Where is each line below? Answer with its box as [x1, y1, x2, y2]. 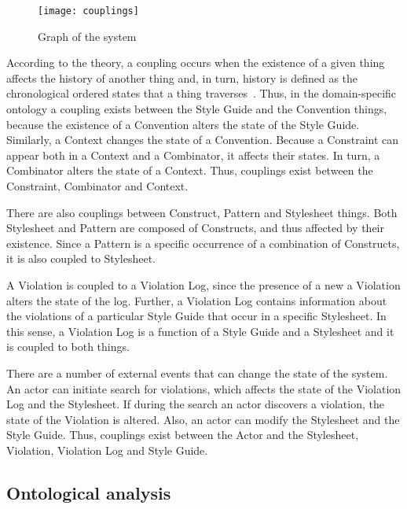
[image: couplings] [38, 6, 139, 17]
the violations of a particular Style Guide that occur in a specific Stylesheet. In [6, 308, 387, 324]
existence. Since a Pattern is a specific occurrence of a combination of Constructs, [6, 234, 400, 251]
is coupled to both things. [6, 338, 130, 355]
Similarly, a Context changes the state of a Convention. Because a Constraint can [6, 131, 399, 148]
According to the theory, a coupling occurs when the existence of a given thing [6, 54, 385, 71]
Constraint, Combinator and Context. [6, 178, 189, 194]
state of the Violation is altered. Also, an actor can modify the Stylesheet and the [6, 411, 400, 427]
